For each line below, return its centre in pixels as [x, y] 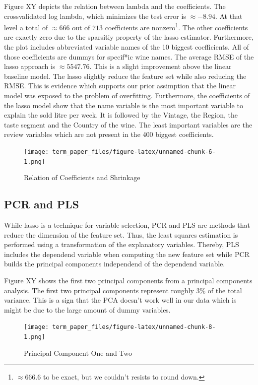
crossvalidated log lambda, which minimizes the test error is [95, 16]
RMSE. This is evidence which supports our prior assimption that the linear [120, 86]
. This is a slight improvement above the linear [161, 66]
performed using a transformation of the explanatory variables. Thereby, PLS [122, 244]
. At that [229, 16]
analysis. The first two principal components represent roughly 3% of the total [123, 290]
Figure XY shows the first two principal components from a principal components [128, 281]
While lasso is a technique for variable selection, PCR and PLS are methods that [127, 225]
